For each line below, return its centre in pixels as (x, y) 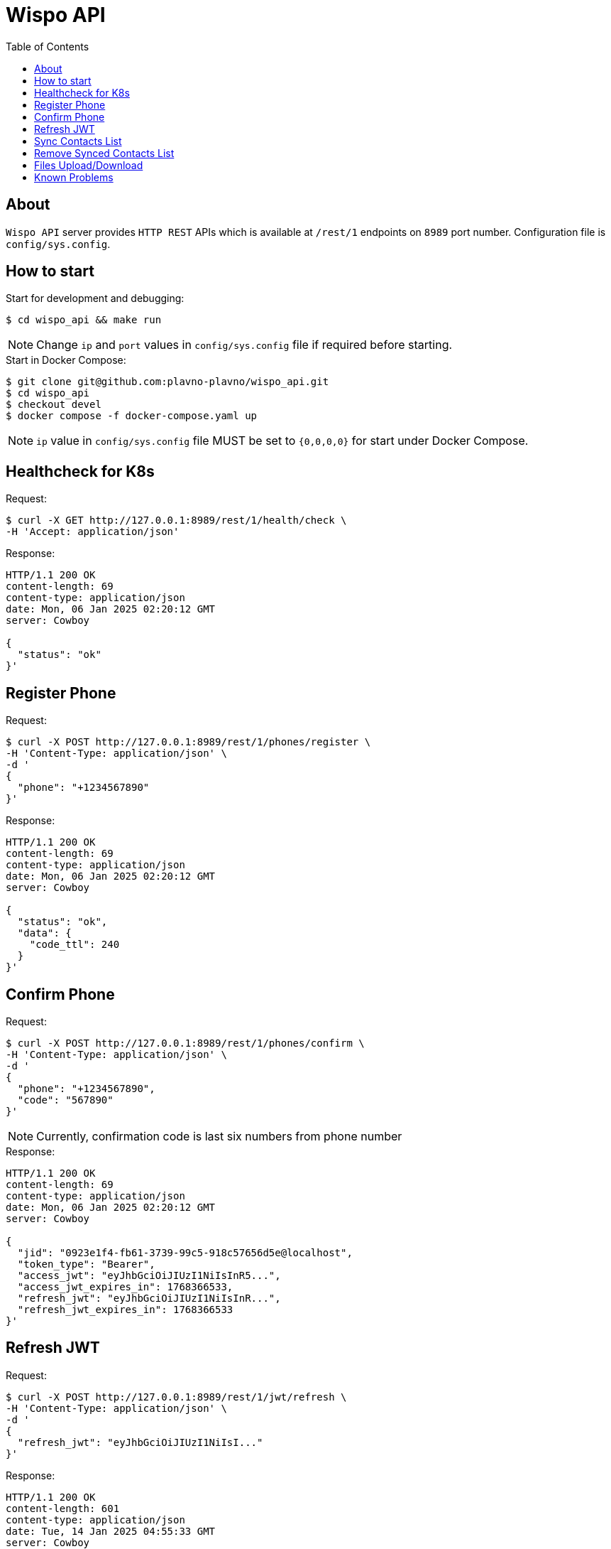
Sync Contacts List (78, 141)
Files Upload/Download (89, 165)
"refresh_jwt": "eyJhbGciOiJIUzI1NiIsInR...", (149, 1298)
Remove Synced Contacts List (104, 153)
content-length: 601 (63, 1508)
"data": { (44, 933)
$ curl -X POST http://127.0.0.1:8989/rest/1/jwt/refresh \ (176, 1397)
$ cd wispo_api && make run (84, 320)
